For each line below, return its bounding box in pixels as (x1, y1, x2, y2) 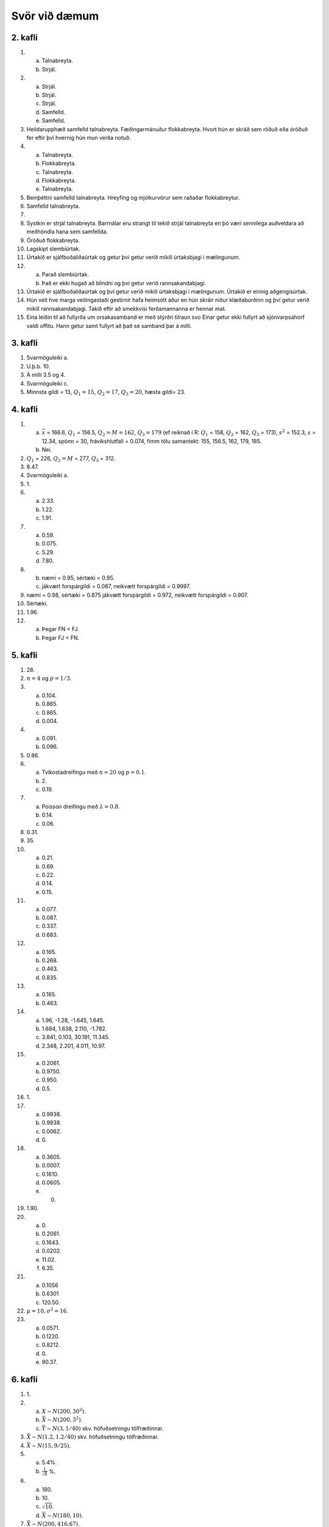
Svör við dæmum (11, 9, 99, 23)
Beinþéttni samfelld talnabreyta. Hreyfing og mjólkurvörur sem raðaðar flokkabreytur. (26, 194, 240, 201)
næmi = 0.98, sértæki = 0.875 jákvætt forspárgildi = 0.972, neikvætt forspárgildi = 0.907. (26, 591, 249, 599)
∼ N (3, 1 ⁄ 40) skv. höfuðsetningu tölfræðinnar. (46, 1424, 164, 1432)
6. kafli (11, 1374, 38, 1385)
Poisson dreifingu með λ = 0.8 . (41, 803, 120, 810)
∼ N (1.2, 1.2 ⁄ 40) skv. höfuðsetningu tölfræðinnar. (31, 1433, 159, 1441)
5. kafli (11, 650, 38, 660)
